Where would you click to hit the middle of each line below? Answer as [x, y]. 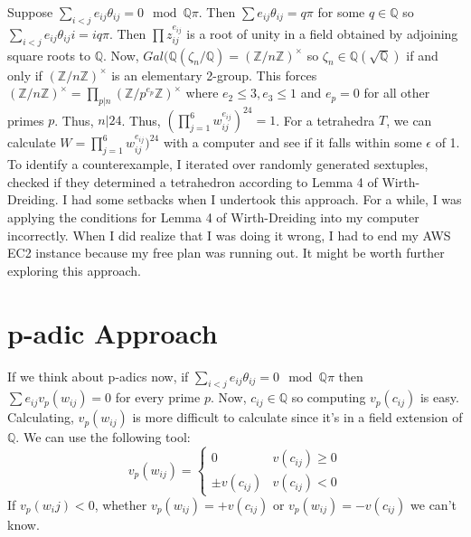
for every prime [158, 397]
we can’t [433, 504]
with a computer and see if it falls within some [292, 142]
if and [422, 55]
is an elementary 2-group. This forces [214, 75]
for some [341, 12]
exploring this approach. [74, 270]
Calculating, [41, 417]
